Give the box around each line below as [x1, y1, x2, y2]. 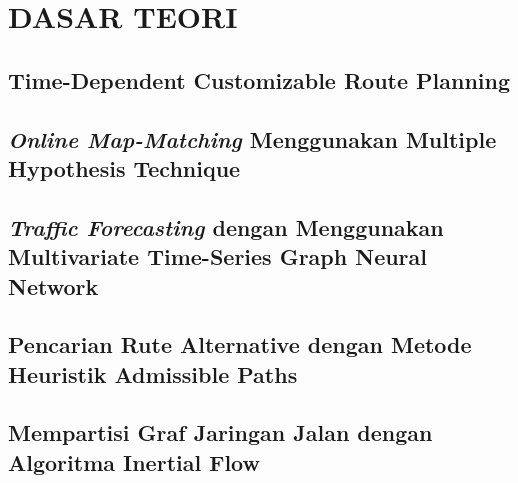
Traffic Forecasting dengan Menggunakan [8, 211, 444, 242]
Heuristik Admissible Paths [8, 358, 298, 389]
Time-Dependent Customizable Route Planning [8, 64, 511, 95]
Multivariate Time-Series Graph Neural [8, 241, 428, 272]
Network [8, 270, 99, 301]
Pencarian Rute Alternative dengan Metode [8, 329, 472, 360]
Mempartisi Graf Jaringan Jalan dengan [8, 417, 433, 448]
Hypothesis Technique [8, 152, 241, 183]
